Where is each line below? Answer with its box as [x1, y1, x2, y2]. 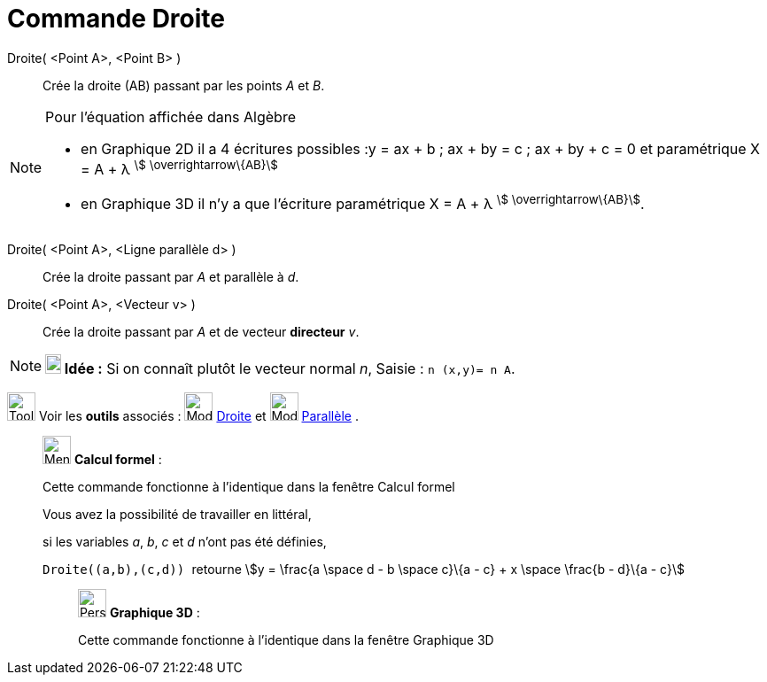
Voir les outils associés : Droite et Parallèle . [38, 408, 359, 424]
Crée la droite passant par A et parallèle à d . [43, 269, 299, 285]
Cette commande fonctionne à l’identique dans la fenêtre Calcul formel [43, 479, 455, 495]
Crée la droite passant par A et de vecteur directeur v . [43, 324, 360, 340]
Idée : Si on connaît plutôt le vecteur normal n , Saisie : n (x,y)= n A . [64, 360, 515, 378]
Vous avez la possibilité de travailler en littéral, [43, 507, 312, 523]
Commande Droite [7, 4, 225, 34]
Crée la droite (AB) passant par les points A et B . [43, 77, 325, 93]
